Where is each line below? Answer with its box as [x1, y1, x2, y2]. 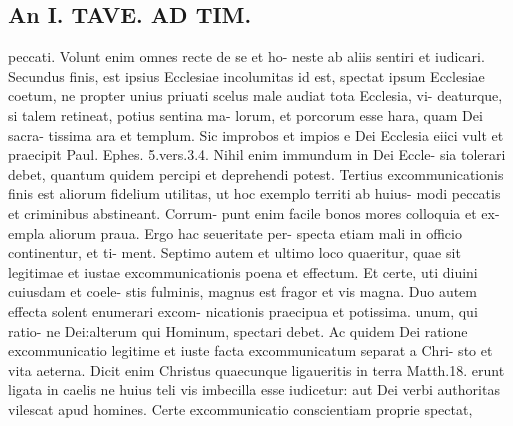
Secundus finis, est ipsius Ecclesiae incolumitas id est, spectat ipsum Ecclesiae [8, 65, 485, 86]
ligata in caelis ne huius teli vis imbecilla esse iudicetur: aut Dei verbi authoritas [8, 379, 500, 400]
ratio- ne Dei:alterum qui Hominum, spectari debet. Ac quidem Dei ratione [8, 320, 468, 341]
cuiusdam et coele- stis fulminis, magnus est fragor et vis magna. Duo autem [8, 281, 477, 302]
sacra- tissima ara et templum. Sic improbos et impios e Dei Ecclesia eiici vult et [8, 124, 504, 145]
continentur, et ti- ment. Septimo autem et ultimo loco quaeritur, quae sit [8, 242, 461, 263]
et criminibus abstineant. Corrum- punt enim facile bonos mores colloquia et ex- [8, 202, 500, 223]
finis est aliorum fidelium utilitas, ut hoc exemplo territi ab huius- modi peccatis [8, 183, 501, 204]
